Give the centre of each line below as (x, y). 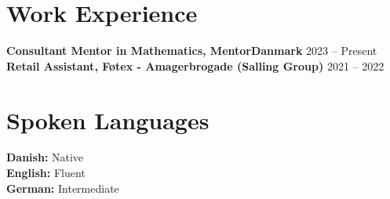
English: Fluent (46, 173)
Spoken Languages (108, 119)
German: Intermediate (63, 188)
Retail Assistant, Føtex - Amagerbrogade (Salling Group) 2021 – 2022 (195, 65)
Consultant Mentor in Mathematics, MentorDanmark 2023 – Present (192, 51)
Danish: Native (45, 157)
